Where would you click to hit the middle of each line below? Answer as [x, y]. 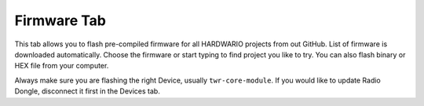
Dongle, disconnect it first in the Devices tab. [87, 91]
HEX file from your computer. [62, 66]
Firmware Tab [60, 20]
